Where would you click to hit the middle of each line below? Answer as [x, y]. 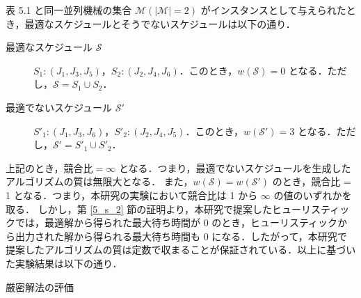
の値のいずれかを [313, 195]
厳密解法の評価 [40, 287]
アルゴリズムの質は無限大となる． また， [99, 181]
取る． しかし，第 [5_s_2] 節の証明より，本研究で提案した [139, 209]
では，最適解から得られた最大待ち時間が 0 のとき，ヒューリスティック [176, 222]
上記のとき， [35, 167]
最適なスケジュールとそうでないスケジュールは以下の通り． [160, 23]
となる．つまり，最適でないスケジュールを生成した [235, 167]
